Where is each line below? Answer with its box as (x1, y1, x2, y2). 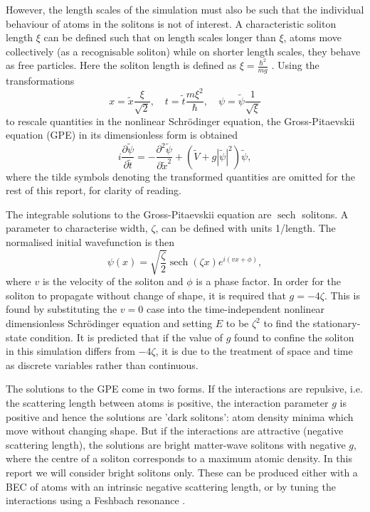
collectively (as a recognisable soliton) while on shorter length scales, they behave (6, 43, 361, 58)
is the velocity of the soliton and (42, 274, 184, 289)
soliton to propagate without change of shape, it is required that (6, 287, 286, 302)
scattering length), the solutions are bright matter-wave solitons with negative (6, 437, 346, 452)
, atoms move (283, 30, 342, 45)
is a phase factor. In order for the (196, 274, 342, 289)
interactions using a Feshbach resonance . (6, 493, 186, 508)
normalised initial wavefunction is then (6, 235, 175, 250)
